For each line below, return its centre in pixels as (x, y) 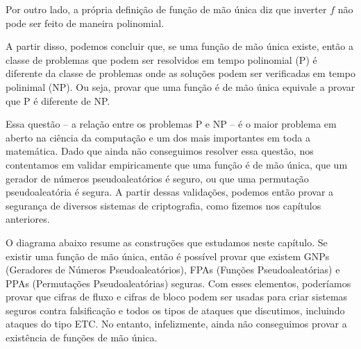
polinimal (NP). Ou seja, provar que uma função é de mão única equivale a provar (180, 86)
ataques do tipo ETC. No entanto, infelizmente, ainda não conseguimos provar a (176, 324)
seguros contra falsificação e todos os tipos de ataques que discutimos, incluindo (175, 310)
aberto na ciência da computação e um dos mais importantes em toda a (158, 137)
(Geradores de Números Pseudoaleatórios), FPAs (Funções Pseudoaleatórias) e (173, 270)
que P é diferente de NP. (58, 100)
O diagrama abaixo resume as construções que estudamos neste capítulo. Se (167, 242)
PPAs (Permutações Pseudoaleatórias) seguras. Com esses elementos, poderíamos (178, 283)
